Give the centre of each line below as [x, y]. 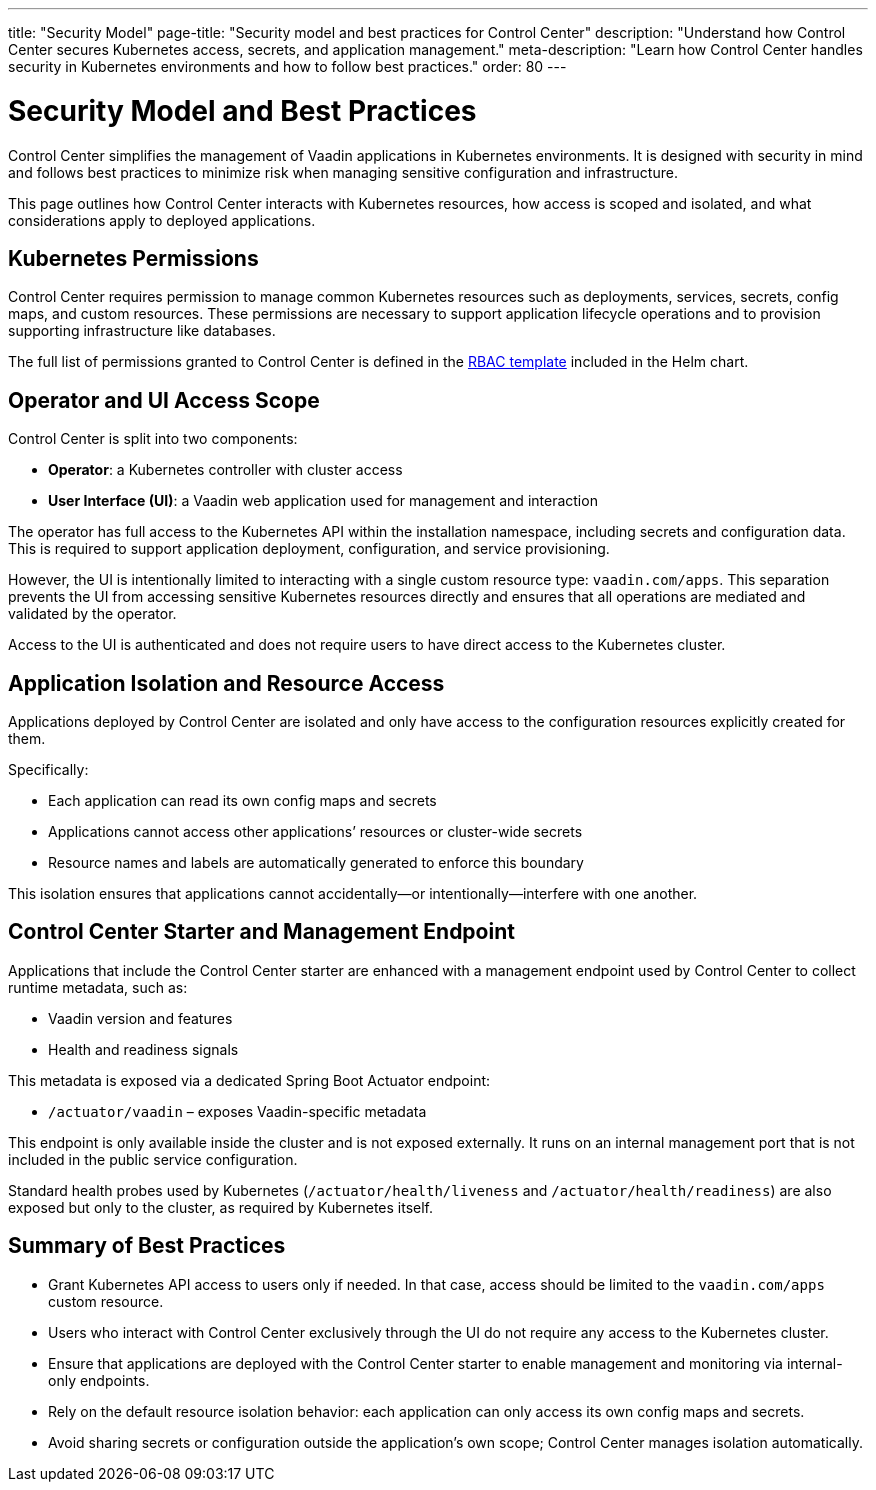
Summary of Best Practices [147, 1246]
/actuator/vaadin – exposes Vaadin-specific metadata [237, 1111]
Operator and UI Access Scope [164, 400]
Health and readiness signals [143, 1049]
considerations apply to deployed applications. [162, 220]
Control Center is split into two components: [153, 439]
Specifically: [48, 770]
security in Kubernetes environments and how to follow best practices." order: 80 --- [287, 66]
